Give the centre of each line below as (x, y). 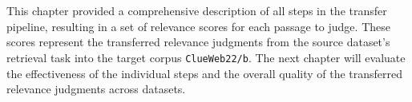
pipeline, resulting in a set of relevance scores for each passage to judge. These (198, 26)
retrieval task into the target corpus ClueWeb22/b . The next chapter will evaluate (206, 57)
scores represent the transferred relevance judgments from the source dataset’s (198, 42)
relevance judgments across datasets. (96, 89)
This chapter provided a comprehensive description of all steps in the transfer (197, 11)
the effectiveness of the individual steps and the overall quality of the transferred (205, 73)
